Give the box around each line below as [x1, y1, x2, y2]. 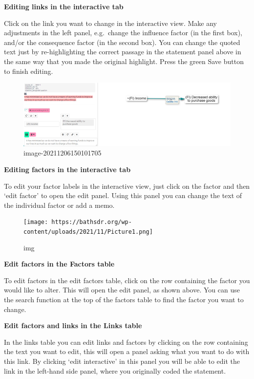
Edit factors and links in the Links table [4, 320, 142, 331]
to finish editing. [4, 66, 53, 76]
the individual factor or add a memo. [4, 200, 115, 210]
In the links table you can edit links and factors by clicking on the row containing [4, 336, 248, 347]
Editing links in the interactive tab [4, 1, 124, 11]
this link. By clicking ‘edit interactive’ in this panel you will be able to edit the [4, 356, 240, 366]
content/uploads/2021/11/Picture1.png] [23, 228, 153, 235]
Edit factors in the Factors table [4, 259, 115, 269]
